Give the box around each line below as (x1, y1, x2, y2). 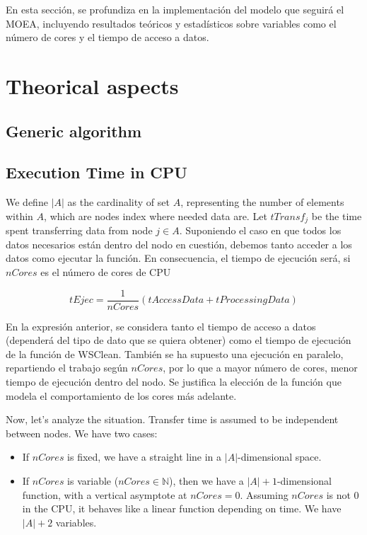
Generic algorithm (6, 120, 142, 142)
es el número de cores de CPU (40, 264, 171, 279)
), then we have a (169, 473, 244, 488)
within (6, 208, 33, 223)
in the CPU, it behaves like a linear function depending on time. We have (22, 501, 342, 516)
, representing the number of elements (180, 195, 344, 209)
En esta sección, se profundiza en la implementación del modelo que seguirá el (6, 2, 344, 16)
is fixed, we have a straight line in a (67, 449, 222, 464)
